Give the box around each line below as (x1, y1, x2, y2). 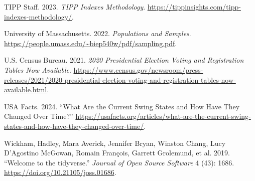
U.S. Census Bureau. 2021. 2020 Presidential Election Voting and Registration (4, 55, 244, 65)
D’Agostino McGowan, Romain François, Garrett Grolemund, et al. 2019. (4, 147, 230, 158)
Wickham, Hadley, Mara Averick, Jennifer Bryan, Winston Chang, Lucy (4, 137, 226, 148)
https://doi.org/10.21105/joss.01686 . (4, 167, 116, 177)
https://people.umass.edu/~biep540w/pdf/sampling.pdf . (4, 38, 177, 48)
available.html (4, 84, 47, 95)
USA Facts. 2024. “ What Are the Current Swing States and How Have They (4, 101, 240, 111)
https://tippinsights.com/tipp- (147, 2, 241, 12)
